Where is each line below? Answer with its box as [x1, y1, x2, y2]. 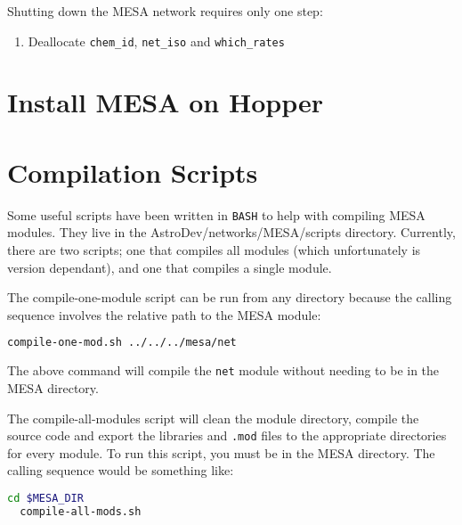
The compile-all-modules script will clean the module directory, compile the [7, 408, 419, 427]
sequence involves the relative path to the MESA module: [7, 305, 321, 324]
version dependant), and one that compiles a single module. [7, 258, 332, 276]
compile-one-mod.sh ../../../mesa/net [7, 336, 237, 349]
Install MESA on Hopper [7, 84, 323, 120]
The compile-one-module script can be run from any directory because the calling [7, 288, 452, 307]
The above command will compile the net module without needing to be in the [7, 361, 440, 380]
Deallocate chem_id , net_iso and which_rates [28, 31, 285, 50]
